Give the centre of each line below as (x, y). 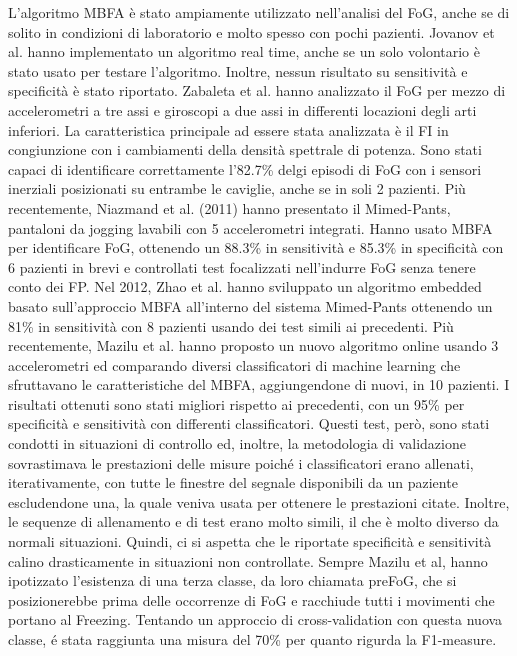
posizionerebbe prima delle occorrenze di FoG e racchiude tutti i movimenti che (251, 599)
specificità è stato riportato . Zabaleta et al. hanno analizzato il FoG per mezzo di (257, 90)
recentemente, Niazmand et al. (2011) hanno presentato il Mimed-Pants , (229, 207)
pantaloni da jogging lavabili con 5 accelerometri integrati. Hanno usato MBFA (250, 227)
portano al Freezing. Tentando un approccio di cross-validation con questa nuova (255, 619)
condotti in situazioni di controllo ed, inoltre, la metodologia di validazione (237, 443)
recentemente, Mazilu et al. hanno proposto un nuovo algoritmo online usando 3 (253, 345)
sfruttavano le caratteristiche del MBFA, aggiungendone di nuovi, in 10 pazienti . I (259, 384)
